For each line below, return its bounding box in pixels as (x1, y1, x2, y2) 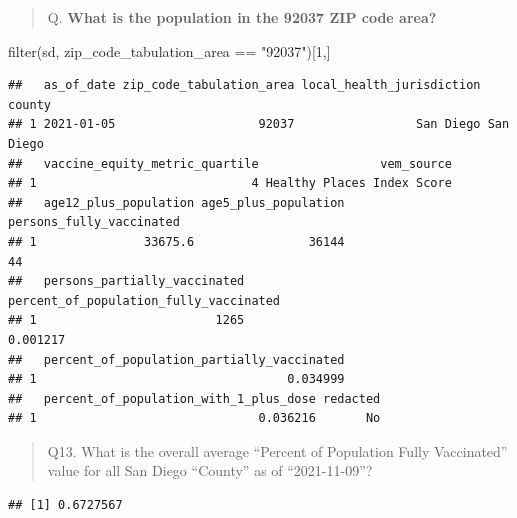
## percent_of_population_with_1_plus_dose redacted (8, 391, 381, 406)
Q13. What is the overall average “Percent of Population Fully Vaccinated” (47, 440, 508, 461)
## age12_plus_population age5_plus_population (8, 195, 345, 210)
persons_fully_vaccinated (8, 215, 180, 230)
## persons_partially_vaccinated (8, 274, 245, 289)
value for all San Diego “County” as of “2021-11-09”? (47, 460, 373, 481)
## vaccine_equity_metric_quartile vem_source (8, 156, 452, 171)
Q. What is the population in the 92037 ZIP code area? (47, 7, 437, 27)
